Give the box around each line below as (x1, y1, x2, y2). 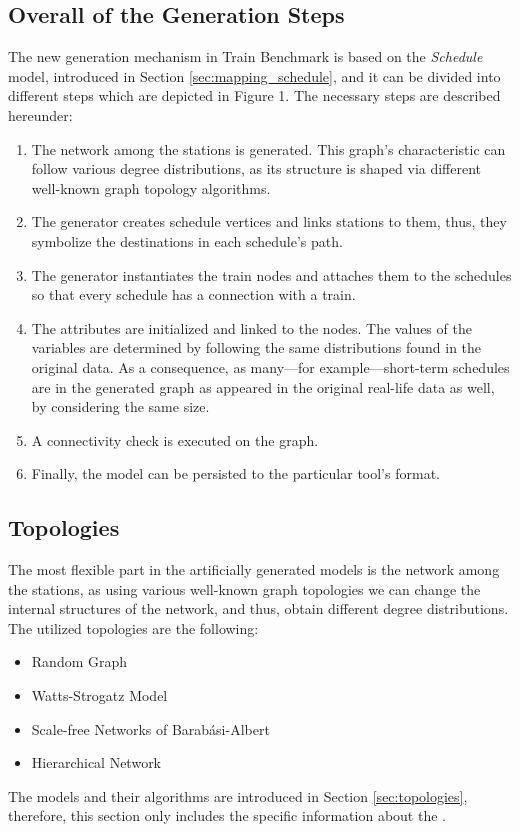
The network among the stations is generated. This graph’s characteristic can (31, 138, 506, 159)
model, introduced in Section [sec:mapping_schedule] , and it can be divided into (8, 65, 501, 86)
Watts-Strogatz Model (31, 685, 168, 706)
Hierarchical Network (31, 752, 162, 773)
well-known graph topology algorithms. (31, 177, 271, 198)
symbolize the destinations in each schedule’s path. (31, 230, 343, 251)
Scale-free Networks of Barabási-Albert (31, 718, 270, 739)
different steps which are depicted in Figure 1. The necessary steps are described (8, 85, 501, 106)
